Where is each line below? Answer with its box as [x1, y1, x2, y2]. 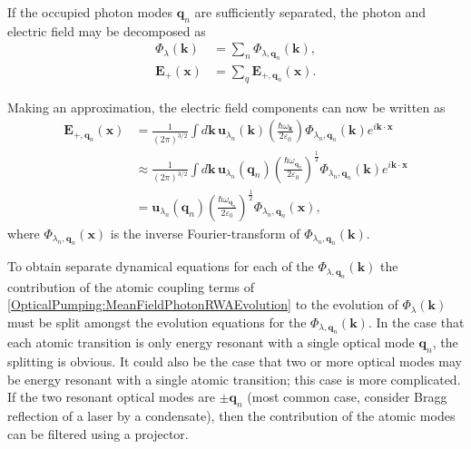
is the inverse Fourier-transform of [110, 223, 300, 242]
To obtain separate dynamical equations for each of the [7, 257, 314, 276]
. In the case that [368, 312, 465, 331]
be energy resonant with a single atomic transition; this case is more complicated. [7, 369, 461, 388]
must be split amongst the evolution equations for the [7, 312, 307, 331]
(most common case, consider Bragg [247, 387, 447, 406]
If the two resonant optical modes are [7, 387, 215, 406]
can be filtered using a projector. [7, 424, 189, 443]
